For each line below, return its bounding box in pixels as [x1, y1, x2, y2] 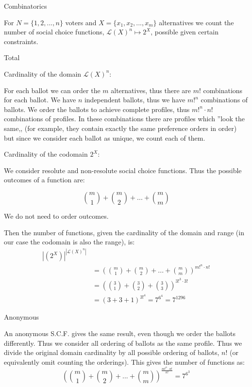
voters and [65, 17, 97, 27]
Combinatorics [4, 1, 47, 11]
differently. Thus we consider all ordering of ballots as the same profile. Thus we [4, 338, 242, 348]
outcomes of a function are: [4, 175, 85, 185]
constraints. [4, 36, 38, 46]
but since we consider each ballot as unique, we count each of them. [4, 132, 205, 143]
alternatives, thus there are [111, 85, 191, 95]
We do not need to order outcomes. [4, 210, 109, 221]
